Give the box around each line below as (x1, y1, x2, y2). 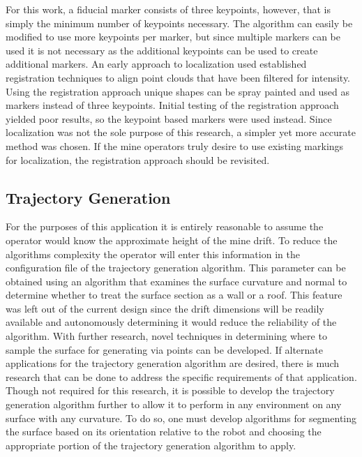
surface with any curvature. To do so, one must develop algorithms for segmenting (6, 410, 357, 425)
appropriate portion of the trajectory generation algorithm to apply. (6, 437, 296, 452)
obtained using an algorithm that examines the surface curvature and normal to (6, 274, 347, 288)
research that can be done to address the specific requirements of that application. (6, 369, 357, 384)
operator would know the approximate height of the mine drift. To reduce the (6, 232, 338, 247)
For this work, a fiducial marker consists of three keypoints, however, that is (6, 2, 331, 16)
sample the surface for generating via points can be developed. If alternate (6, 342, 323, 357)
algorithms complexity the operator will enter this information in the (6, 246, 300, 261)
